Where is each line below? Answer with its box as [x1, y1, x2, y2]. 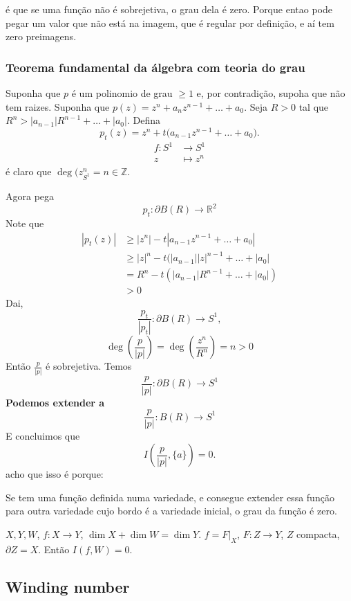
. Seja [244, 99, 268, 114]
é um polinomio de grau [71, 86, 173, 100]
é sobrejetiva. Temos [46, 359, 132, 373]
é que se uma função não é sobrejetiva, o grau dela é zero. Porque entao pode [6, 2, 332, 16]
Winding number [6, 575, 130, 597]
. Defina [126, 113, 160, 127]
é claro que [6, 164, 52, 179]
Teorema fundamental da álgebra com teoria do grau [6, 58, 305, 75]
